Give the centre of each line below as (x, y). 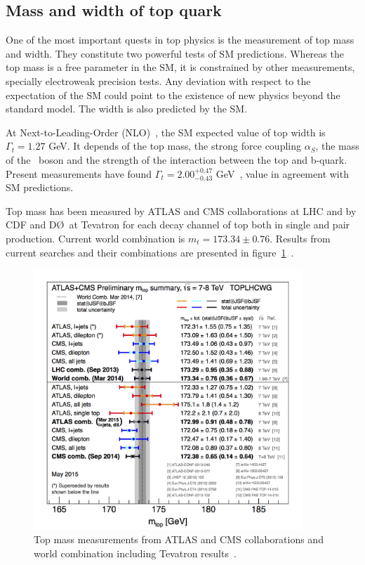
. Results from (300, 238)
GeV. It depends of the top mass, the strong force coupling (175, 146)
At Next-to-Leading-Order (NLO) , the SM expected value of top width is (166, 132)
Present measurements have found (79, 173)
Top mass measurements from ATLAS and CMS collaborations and (179, 539)
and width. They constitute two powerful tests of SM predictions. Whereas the (175, 53)
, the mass (337, 146)
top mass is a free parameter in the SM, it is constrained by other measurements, (180, 67)
